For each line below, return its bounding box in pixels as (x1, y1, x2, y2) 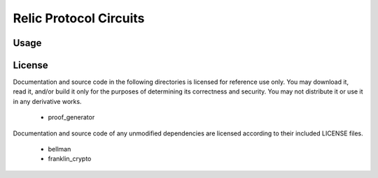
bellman (48, 145, 71, 154)
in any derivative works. (13, 97, 82, 105)
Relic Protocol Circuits (13, 10, 145, 26)
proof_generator (48, 113, 95, 121)
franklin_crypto (48, 154, 92, 163)
